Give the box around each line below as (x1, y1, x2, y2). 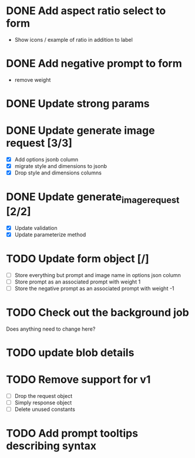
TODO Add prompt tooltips (6, 427, 139, 440)
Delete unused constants (14, 406, 75, 413)
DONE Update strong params (6, 97, 150, 110)
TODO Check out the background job (6, 306, 189, 319)
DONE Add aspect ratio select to (6, 4, 166, 18)
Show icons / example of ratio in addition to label (14, 36, 133, 43)
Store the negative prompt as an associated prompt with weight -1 (14, 285, 174, 292)
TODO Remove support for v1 (6, 373, 151, 387)
